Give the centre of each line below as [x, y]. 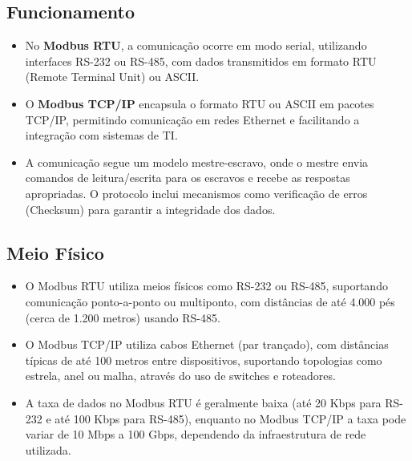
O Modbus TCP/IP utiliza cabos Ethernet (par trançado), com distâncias [207, 344]
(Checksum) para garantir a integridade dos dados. [150, 209]
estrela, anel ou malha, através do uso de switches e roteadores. [180, 376]
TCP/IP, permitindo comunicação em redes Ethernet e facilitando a [192, 119]
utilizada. [48, 449]
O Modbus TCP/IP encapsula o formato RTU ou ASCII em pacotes [200, 103]
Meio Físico [55, 252]
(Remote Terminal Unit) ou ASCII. [112, 77]
